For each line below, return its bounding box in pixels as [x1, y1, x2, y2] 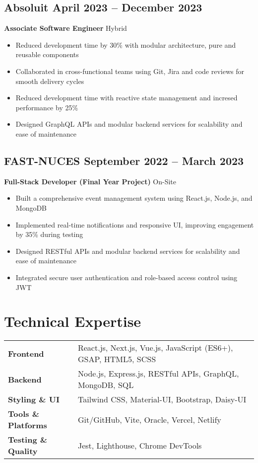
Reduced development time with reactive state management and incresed [15, 92, 238, 103]
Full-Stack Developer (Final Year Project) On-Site [4, 176, 176, 186]
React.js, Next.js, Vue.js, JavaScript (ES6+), [77, 342, 233, 354]
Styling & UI [8, 393, 60, 405]
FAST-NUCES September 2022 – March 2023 [4, 153, 244, 168]
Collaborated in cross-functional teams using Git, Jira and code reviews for [15, 66, 244, 76]
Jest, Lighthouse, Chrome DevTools [77, 439, 202, 451]
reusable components [15, 49, 79, 60]
